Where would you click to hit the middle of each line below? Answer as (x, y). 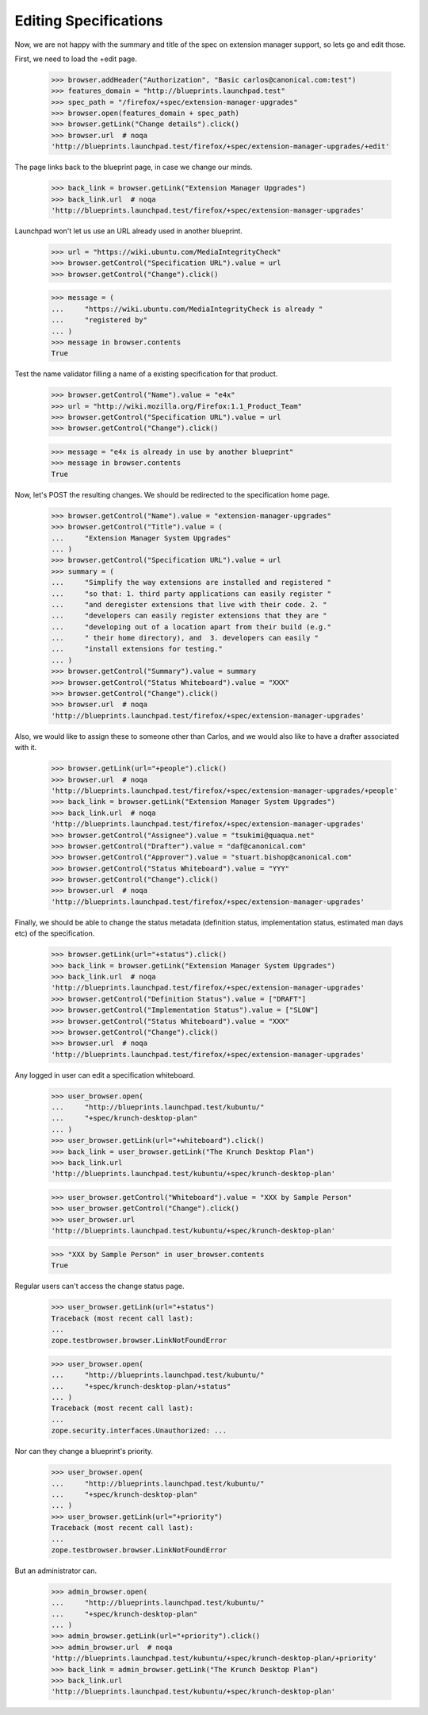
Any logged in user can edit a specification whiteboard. (105, 1075)
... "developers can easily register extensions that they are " (189, 616)
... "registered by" (99, 320)
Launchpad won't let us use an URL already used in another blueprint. (129, 231)
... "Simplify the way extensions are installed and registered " (191, 583)
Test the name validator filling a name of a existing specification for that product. (146, 374)
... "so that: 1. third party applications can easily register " (191, 594)
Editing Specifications (89, 21)
